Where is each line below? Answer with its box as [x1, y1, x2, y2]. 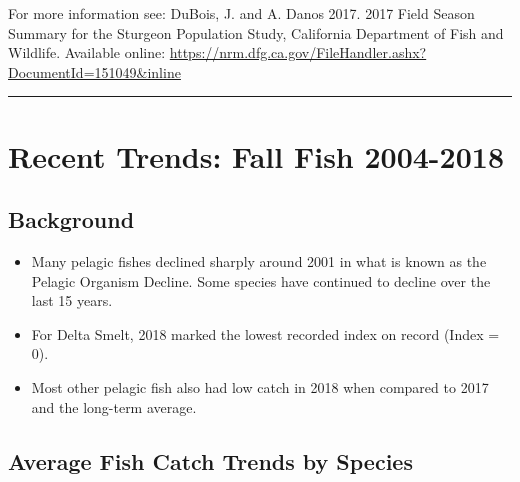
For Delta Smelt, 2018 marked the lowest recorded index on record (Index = [31, 323, 500, 344]
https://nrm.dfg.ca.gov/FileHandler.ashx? [169, 42, 427, 63]
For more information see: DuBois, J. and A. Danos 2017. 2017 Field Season [8, 3, 475, 23]
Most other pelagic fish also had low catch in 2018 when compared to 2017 [31, 376, 489, 397]
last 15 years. [31, 290, 113, 311]
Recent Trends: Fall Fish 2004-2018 [8, 135, 504, 176]
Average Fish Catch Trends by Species [8, 445, 413, 476]
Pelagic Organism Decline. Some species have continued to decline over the [31, 270, 491, 291]
